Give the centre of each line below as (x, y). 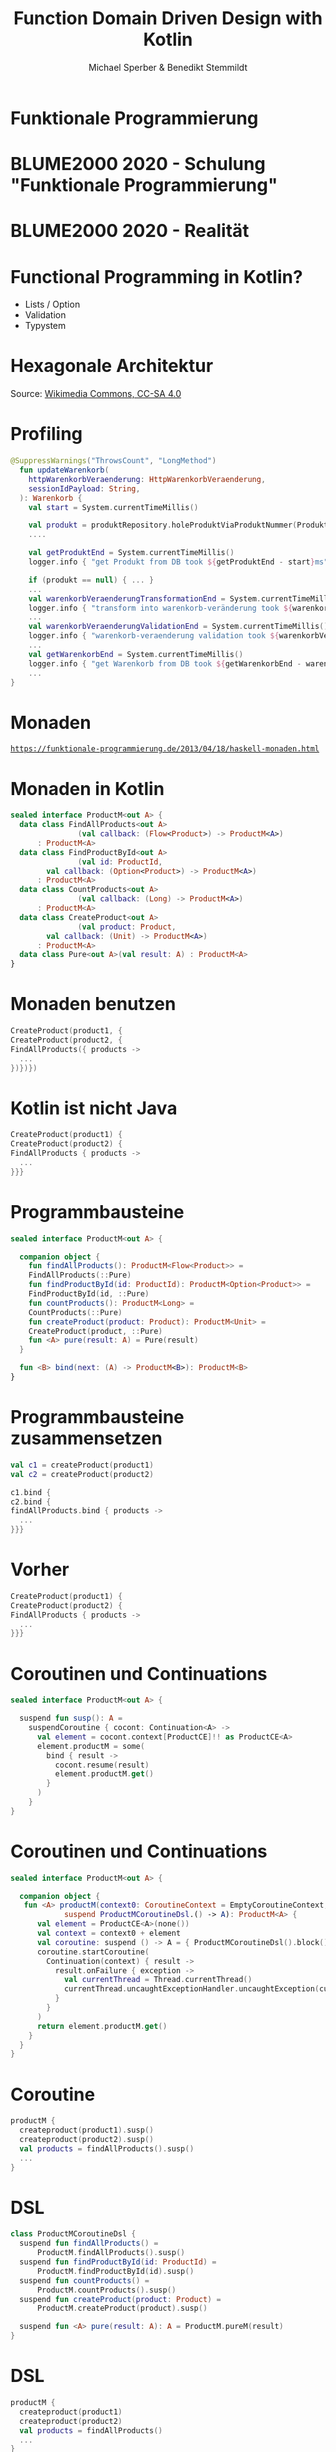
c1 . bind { (31, 1492)
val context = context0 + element (109, 1933)
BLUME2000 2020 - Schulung (138, 164)
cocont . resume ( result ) (102, 1765)
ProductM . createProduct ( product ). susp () (122, 2308)
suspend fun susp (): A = (71, 1718)
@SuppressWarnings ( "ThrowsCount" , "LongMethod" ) (113, 461)
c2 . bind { (31, 1502)
